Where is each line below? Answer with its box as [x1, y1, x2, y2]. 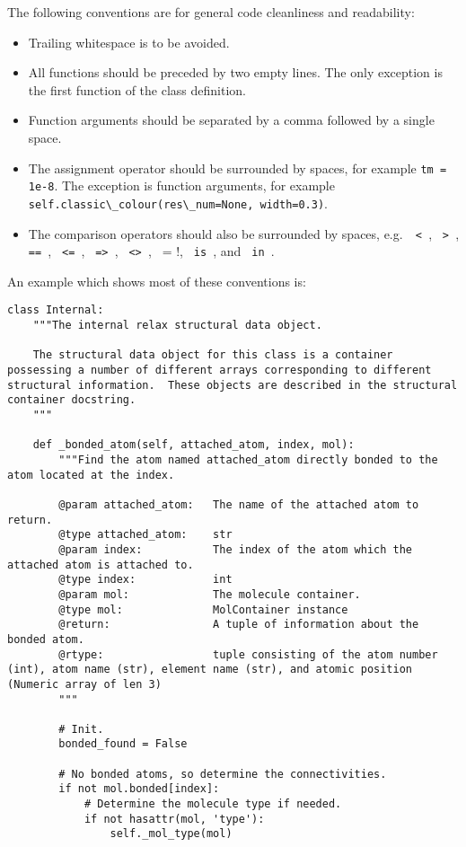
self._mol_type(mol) [110, 827, 233, 841]
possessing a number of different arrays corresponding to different [7, 364, 432, 377]
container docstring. [7, 393, 136, 407]
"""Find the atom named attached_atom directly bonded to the [58, 454, 438, 466]
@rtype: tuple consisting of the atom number [58, 648, 438, 661]
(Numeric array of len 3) [7, 677, 162, 691]
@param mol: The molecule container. [58, 587, 361, 601]
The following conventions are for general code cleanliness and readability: [7, 3, 415, 21]
